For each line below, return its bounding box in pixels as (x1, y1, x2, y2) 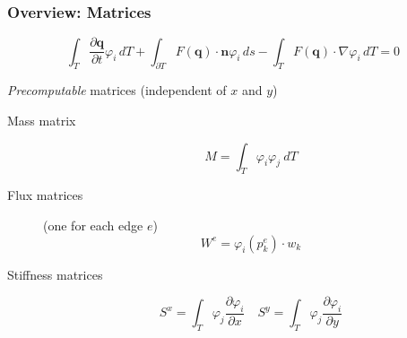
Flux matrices (7, 186, 83, 204)
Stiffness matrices (7, 264, 103, 283)
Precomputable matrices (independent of (7, 81, 227, 100)
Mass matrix (7, 111, 76, 130)
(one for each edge (43, 216, 143, 235)
